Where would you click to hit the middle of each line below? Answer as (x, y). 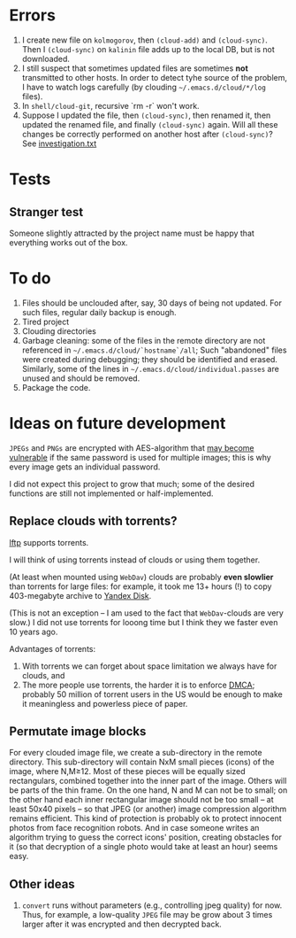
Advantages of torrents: (52, 648)
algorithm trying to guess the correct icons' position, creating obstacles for (146, 837)
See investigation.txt (59, 143)
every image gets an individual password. (85, 467)
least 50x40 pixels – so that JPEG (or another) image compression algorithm (148, 809)
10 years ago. (34, 632)
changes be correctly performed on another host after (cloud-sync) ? (148, 134)
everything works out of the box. (68, 242)
